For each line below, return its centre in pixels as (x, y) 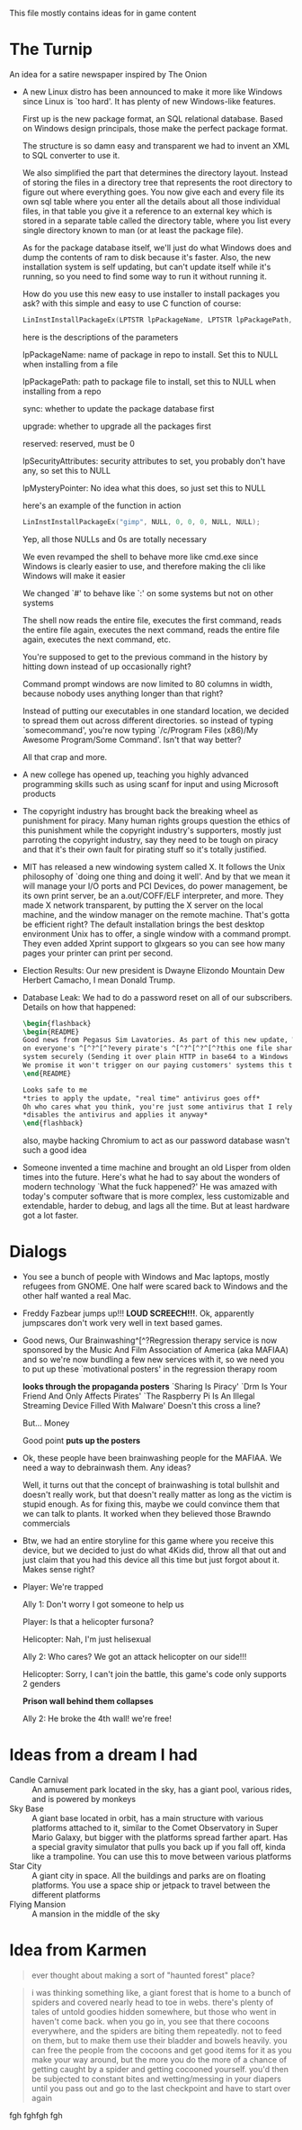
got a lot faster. (50, 1216)
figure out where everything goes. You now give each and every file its (153, 192)
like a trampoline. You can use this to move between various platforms (162, 1857)
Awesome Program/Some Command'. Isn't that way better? (132, 739)
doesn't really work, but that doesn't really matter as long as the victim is (157, 1495)
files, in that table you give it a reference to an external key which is (147, 211)
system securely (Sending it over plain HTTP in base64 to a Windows (155, 1057)
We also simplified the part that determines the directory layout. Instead (155, 172)
